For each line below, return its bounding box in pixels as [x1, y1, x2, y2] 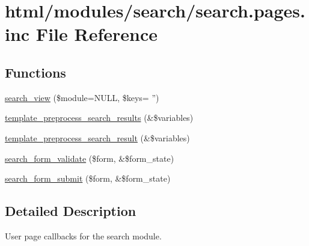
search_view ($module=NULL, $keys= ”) [5, 91, 159, 103]
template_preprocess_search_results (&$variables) [5, 111, 194, 124]
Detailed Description [5, 201, 136, 220]
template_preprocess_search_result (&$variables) [5, 131, 190, 144]
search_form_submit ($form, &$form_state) [5, 172, 171, 185]
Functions [5, 63, 66, 81]
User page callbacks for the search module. [5, 229, 162, 242]
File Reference [35, 22, 158, 46]
